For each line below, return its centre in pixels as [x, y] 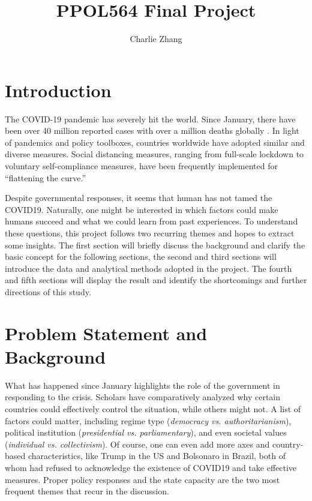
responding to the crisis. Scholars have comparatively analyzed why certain [143, 397]
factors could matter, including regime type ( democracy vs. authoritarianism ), [148, 420]
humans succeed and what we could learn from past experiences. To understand [151, 221]
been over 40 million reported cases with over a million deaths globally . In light [152, 130]
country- [288, 444]
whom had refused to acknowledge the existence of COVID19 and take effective [151, 468]
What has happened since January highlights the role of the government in [142, 385]
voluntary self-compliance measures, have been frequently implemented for [141, 166]
